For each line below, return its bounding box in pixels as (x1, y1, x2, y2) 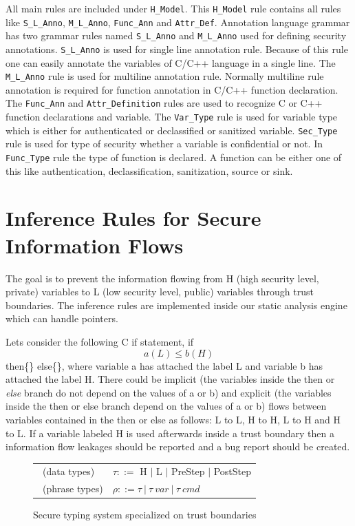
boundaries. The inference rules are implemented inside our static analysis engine (6, 297, 347, 312)
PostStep (213, 464, 252, 478)
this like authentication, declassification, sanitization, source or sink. (6, 163, 293, 178)
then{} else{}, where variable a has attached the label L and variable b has (6, 358, 323, 372)
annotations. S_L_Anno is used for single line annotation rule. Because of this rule (6, 41, 348, 56)
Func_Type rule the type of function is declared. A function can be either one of (6, 150, 342, 165)
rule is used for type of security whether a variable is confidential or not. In (6, 136, 323, 151)
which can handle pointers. (6, 311, 118, 326)
